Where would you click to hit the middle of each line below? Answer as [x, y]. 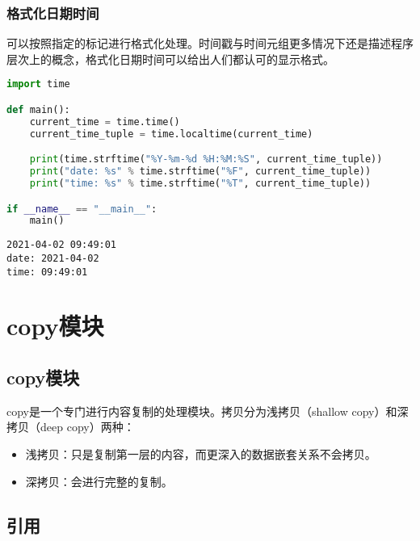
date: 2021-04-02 [53, 258]
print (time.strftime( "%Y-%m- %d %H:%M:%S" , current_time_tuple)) [206, 159]
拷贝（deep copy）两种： [71, 427]
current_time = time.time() [105, 122]
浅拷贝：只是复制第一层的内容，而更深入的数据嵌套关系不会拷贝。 [201, 453]
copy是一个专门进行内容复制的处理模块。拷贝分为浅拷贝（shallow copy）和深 [208, 411]
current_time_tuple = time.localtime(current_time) [171, 134]
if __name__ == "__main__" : [82, 209]
